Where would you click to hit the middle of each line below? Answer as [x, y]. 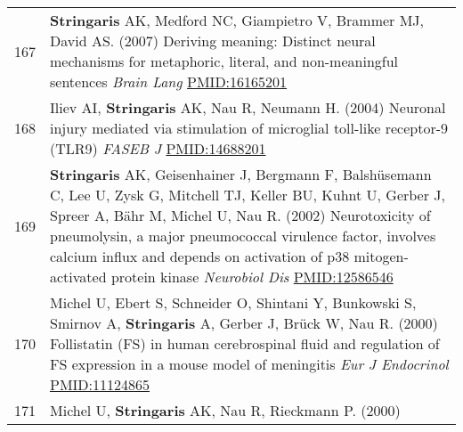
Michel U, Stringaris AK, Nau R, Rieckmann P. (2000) [225, 410]
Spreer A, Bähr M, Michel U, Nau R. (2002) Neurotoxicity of [240, 215]
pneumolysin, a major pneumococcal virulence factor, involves [243, 236]
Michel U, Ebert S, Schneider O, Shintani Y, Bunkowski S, [233, 302]
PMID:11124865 [100, 384]
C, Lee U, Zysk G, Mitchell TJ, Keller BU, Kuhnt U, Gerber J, [248, 195]
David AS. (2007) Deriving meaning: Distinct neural [213, 41]
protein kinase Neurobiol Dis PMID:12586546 [252, 277]
